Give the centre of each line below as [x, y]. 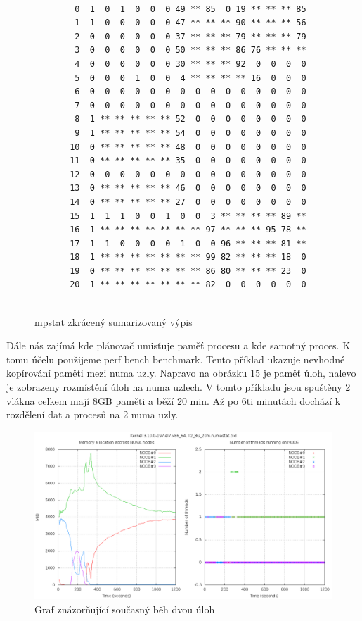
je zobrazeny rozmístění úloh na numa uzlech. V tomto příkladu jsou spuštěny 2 [179, 387]
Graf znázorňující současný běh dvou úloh [125, 609]
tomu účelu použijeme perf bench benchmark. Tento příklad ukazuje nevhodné [176, 359]
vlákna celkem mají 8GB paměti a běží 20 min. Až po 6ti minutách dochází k [174, 400]
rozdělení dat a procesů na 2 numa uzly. [92, 414]
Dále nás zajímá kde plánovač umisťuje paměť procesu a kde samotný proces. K [179, 345]
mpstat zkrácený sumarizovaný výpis [114, 321]
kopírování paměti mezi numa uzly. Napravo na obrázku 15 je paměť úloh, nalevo [181, 373]
